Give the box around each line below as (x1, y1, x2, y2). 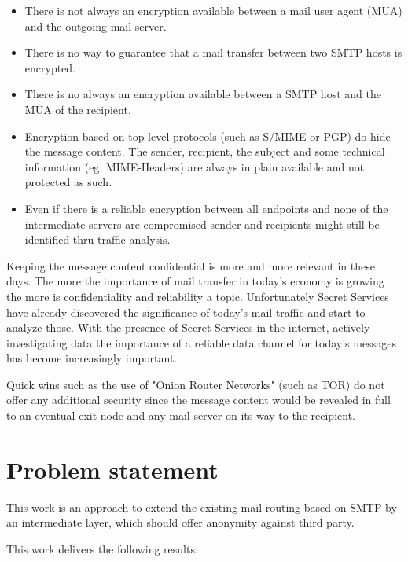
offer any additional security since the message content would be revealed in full (6, 391, 391, 408)
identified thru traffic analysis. (24, 231, 171, 248)
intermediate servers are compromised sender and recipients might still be (24, 215, 380, 232)
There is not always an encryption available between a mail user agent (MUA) (24, 2, 402, 18)
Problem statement (6, 453, 219, 485)
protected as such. (24, 174, 112, 190)
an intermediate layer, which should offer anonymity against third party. (6, 514, 355, 531)
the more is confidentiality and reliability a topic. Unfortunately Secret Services (6, 288, 389, 304)
